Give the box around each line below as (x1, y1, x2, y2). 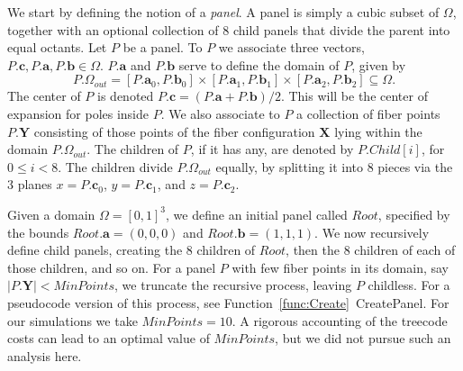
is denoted (97, 86, 154, 105)
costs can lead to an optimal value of (7, 329, 210, 348)
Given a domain (7, 204, 95, 223)
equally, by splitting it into (215, 157, 363, 176)
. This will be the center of (280, 86, 428, 105)
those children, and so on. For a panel (7, 258, 216, 276)
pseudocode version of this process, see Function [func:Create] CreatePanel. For (7, 293, 449, 312)
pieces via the (377, 157, 453, 176)
